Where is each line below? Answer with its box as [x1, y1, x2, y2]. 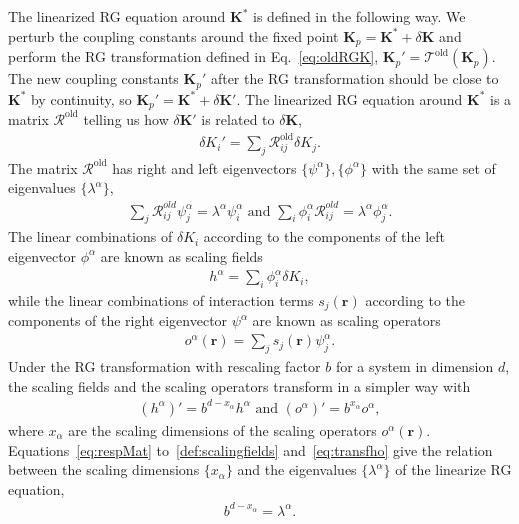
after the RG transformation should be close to [210, 68, 499, 89]
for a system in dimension [335, 356, 494, 377]
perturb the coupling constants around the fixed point [8, 25, 339, 46]
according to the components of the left [203, 226, 446, 247]
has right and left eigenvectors [112, 157, 297, 178]
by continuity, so [30, 88, 132, 109]
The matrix [8, 157, 78, 178]
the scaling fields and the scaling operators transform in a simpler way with [8, 375, 471, 396]
